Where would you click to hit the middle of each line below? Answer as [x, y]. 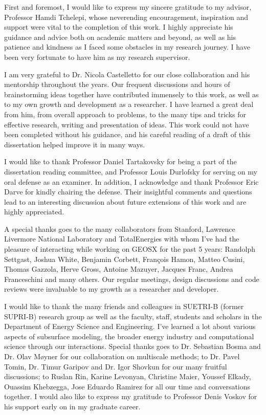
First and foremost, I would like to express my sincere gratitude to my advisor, [128, 7]
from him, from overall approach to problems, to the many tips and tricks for [125, 114]
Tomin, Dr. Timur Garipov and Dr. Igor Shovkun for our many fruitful [116, 366]
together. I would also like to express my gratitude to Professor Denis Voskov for [131, 396]
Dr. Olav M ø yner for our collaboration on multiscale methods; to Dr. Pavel [122, 356]
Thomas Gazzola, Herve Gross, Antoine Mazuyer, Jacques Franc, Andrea [119, 269]
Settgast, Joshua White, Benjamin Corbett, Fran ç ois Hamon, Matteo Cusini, [125, 259]
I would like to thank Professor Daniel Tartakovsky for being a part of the [120, 161]
